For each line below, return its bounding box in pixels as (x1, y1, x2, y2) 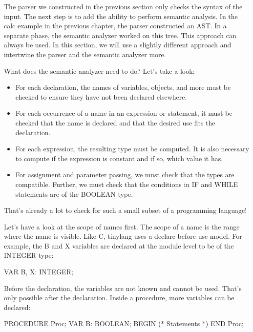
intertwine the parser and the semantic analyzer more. (4, 49, 166, 59)
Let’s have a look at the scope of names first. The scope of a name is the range (4, 221, 240, 231)
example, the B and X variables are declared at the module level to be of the (4, 240, 234, 250)
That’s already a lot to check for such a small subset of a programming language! (4, 205, 247, 215)
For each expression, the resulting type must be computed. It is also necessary (15, 144, 249, 154)
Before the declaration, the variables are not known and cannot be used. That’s (4, 283, 242, 293)
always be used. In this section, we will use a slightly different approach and (4, 40, 232, 50)
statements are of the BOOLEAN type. (15, 188, 133, 199)
